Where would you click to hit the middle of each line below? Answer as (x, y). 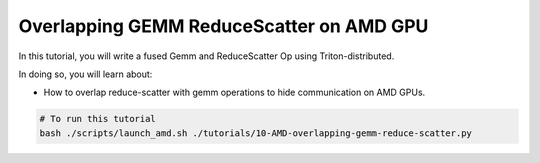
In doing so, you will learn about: (85, 74)
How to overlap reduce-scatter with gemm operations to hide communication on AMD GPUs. (234, 92)
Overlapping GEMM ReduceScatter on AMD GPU (223, 26)
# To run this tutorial (98, 119)
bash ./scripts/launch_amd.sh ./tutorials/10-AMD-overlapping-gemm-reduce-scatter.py (255, 133)
